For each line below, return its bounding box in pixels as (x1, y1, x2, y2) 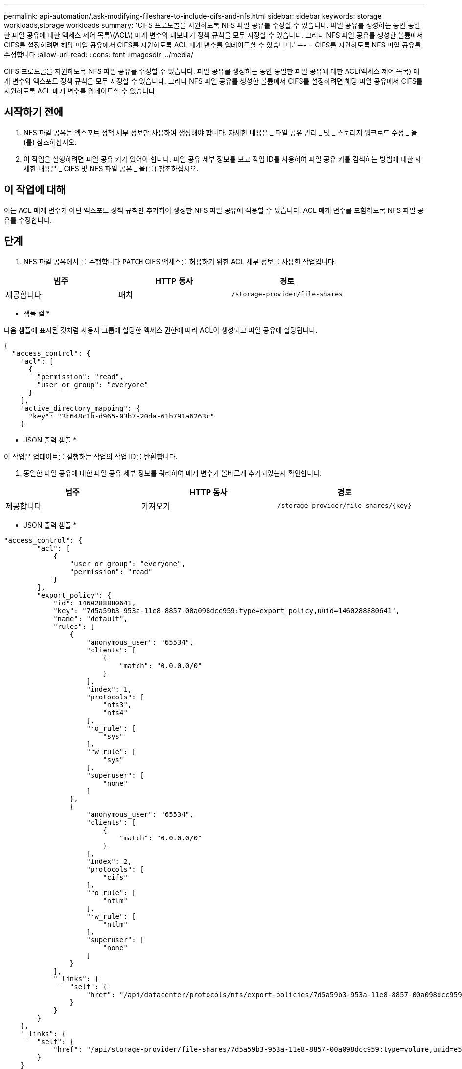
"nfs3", (103, 700, 132, 709)
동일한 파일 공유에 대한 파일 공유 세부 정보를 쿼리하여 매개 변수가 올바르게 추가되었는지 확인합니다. (23, 468, 322, 477)
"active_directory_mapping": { (20, 404, 140, 412)
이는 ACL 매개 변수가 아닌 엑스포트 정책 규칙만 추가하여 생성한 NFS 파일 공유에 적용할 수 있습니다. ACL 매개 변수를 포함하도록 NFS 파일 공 (4, 206, 424, 214)
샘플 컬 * (23, 309, 50, 318)
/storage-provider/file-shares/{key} (277, 502, 412, 510)
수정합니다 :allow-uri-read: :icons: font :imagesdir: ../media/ (4, 50, 194, 59)
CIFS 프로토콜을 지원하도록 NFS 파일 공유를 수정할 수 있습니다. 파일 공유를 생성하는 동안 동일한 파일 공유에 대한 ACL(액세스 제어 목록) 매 (4, 67, 420, 75)
